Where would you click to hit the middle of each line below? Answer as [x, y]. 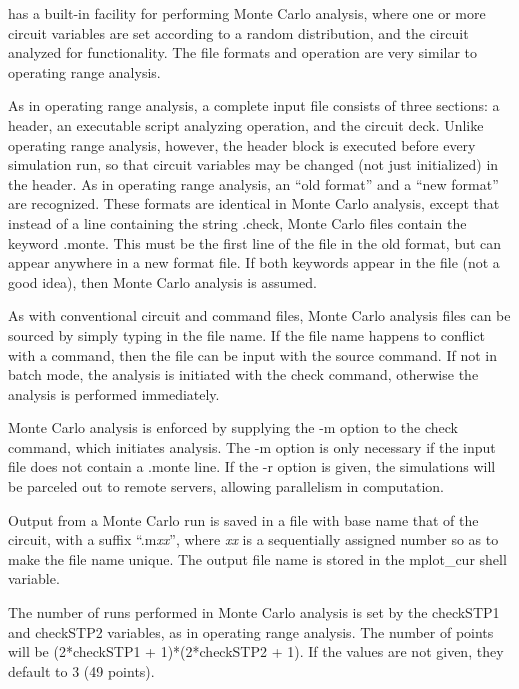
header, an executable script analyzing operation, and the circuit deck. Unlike [246, 124]
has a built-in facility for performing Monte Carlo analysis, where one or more [247, 13]
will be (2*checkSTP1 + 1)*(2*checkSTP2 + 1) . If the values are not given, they [256, 651]
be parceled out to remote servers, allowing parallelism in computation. [226, 486]
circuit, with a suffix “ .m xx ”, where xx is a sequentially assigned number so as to [253, 539]
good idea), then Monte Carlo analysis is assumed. [162, 281]
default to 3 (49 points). [81, 670]
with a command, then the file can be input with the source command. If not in [252, 354]
